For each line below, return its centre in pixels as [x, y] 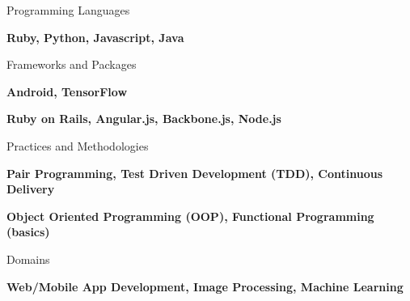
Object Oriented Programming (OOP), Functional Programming [190, 216]
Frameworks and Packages [72, 64]
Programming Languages [68, 10]
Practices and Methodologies [78, 145]
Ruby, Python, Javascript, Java [95, 37]
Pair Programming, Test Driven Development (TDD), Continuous [195, 173]
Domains [28, 259]
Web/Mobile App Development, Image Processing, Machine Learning [205, 286]
